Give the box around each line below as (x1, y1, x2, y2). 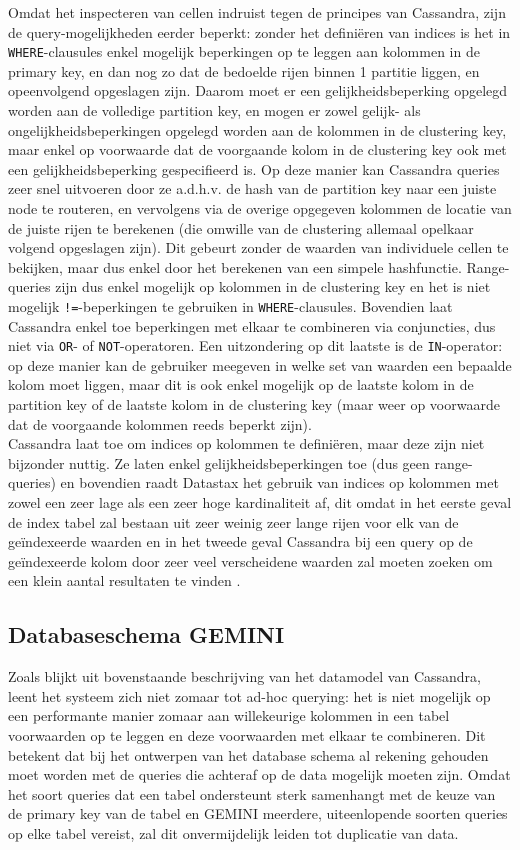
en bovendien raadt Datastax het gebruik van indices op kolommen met (60, 472, 499, 493)
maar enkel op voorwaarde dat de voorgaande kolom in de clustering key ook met (8, 139, 507, 160)
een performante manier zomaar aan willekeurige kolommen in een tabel (8, 705, 450, 726)
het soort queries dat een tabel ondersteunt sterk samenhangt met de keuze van (8, 783, 496, 804)
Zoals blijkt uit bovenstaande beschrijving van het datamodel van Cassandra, (8, 666, 482, 687)
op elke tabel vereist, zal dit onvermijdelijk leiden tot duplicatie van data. (8, 822, 459, 843)
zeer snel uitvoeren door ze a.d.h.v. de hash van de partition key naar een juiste (8, 178, 497, 199)
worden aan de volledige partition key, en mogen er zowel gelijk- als (8, 100, 421, 121)
